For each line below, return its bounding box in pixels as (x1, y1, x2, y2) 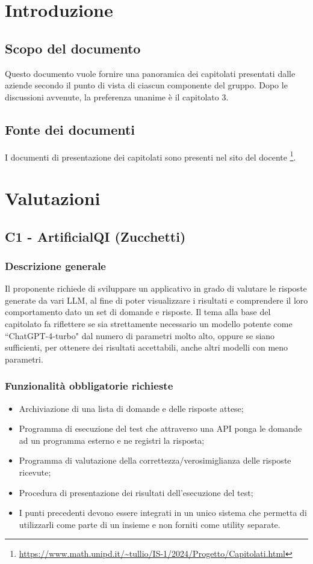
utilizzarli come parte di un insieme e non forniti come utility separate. (19, 518, 280, 530)
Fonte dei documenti (5, 120, 135, 138)
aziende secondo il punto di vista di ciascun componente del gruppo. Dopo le (5, 79, 288, 91)
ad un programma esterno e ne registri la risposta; (19, 434, 205, 446)
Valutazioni (5, 186, 101, 210)
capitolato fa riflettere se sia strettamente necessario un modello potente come (5, 317, 293, 330)
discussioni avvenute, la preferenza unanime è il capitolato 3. (5, 90, 229, 103)
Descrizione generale (5, 258, 106, 273)
